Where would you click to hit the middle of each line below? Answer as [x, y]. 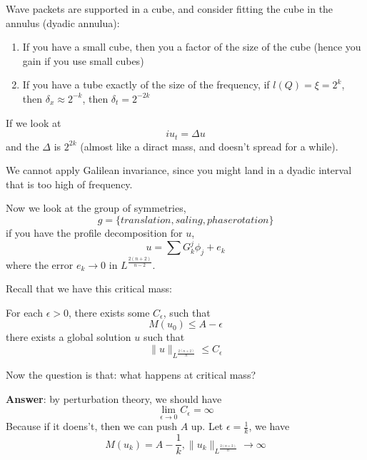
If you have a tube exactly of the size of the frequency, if [146, 85]
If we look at [34, 122]
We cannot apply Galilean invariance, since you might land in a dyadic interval [179, 170]
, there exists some [109, 312]
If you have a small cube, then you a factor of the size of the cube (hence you [192, 47]
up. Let [207, 426]
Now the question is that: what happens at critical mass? [131, 374]
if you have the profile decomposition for [94, 232]
